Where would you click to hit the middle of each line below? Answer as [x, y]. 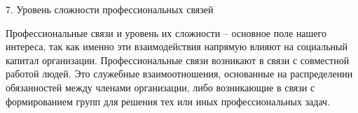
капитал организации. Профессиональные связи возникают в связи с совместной [178, 60]
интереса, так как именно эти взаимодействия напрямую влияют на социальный [177, 46]
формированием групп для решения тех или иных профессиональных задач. [168, 101]
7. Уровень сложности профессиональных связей [110, 9]
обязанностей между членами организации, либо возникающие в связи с [160, 87]
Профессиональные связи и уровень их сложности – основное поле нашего [166, 32]
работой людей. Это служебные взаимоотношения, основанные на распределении [179, 74]
